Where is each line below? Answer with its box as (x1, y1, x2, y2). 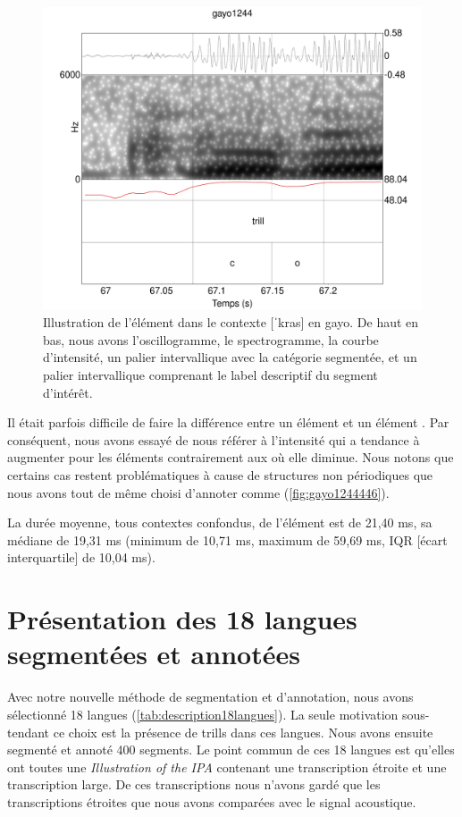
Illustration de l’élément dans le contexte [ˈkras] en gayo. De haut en (43, 313, 419, 332)
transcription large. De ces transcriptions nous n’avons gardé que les (7, 775, 381, 794)
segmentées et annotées (7, 636, 300, 672)
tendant (7, 722, 50, 741)
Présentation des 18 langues (7, 601, 357, 637)
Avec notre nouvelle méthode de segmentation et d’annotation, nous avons (7, 687, 414, 706)
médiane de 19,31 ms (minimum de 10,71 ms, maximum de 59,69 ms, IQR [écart (7, 530, 448, 549)
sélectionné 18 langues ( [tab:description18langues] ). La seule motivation (7, 704, 399, 723)
